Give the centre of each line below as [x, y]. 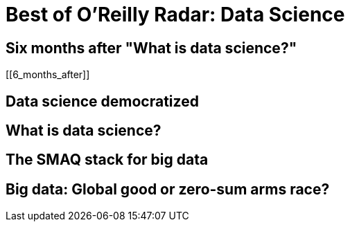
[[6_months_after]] [48, 75]
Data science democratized [102, 101]
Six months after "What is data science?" [151, 48]
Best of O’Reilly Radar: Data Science [175, 15]
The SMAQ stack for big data [107, 160]
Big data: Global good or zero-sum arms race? [168, 189]
